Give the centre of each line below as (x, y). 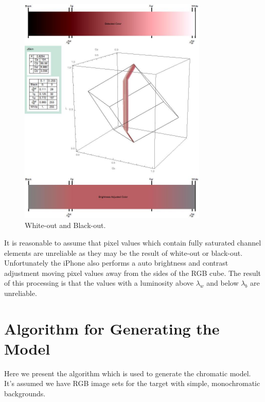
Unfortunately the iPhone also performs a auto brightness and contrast (116, 263)
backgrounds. (25, 393)
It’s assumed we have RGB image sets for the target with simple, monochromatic (132, 383)
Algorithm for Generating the (112, 328)
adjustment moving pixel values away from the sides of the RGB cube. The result (133, 273)
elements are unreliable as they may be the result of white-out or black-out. (123, 252)
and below (223, 283)
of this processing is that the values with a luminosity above (99, 283)
